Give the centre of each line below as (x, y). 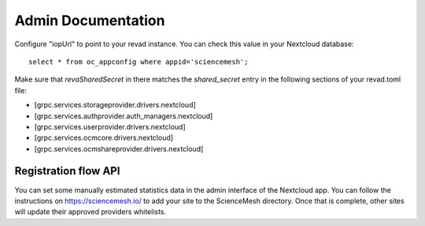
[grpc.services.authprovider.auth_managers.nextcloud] (124, 116)
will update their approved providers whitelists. (91, 212)
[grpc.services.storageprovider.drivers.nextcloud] (115, 105)
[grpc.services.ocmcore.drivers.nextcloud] (103, 138)
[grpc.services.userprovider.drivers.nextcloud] (110, 126)
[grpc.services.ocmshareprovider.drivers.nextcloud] (119, 148)
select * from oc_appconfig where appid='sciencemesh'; (139, 62)
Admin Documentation (90, 20)
